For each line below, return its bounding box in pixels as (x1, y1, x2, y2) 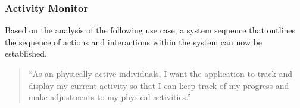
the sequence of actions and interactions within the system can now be (5, 35, 262, 48)
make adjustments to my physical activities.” (28, 91, 191, 103)
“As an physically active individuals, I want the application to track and (28, 67, 293, 79)
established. (5, 47, 47, 60)
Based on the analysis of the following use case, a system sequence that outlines (5, 24, 296, 36)
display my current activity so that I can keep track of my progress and (28, 79, 289, 91)
